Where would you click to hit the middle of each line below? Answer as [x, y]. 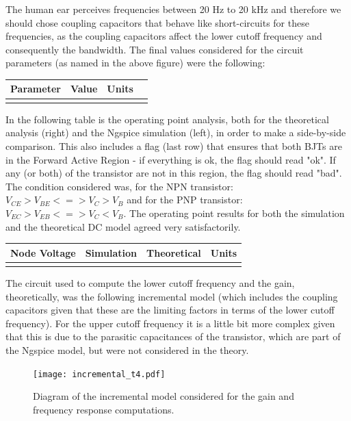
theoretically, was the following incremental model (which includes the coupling [172, 296]
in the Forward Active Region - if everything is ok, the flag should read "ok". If [171, 159]
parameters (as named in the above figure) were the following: [135, 63]
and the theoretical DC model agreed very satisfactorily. [123, 226]
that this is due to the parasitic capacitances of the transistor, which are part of [173, 336]
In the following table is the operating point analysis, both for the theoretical [167, 119]
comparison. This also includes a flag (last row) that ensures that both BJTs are [174, 146]
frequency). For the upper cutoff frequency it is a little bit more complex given [170, 323]
